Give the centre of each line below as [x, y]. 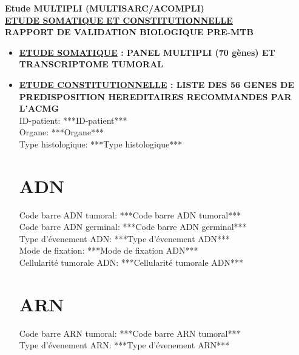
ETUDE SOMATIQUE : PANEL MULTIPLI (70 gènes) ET [147, 52]
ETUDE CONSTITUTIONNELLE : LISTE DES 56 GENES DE [157, 84]
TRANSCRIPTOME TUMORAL [91, 64]
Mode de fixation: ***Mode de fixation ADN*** [109, 250]
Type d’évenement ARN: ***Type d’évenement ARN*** [124, 345]
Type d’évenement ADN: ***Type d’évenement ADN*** [125, 238]
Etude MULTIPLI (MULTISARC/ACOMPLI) [105, 8]
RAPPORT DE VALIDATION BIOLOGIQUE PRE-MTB [129, 32]
